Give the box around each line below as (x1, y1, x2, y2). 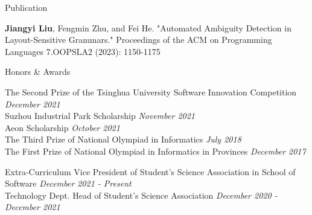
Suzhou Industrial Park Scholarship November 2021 (5, 109, 196, 122)
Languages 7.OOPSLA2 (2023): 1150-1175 (5, 45, 161, 57)
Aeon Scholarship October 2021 (5, 121, 120, 133)
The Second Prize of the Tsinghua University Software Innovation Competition (5, 85, 297, 98)
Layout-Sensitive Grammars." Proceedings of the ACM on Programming (5, 33, 272, 46)
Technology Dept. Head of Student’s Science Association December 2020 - (5, 188, 278, 201)
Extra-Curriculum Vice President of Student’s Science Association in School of (5, 165, 296, 178)
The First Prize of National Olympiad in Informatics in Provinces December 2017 (5, 144, 306, 157)
